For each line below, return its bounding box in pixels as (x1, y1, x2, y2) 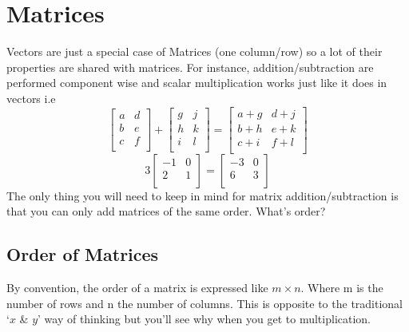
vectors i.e (6, 89, 56, 106)
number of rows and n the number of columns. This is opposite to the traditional (6, 294, 403, 311)
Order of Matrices (6, 242, 159, 267)
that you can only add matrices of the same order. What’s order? (6, 203, 326, 219)
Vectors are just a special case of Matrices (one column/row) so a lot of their (6, 43, 383, 60)
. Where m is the (300, 279, 383, 296)
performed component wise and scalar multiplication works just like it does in (6, 74, 387, 91)
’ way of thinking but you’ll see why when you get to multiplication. (38, 310, 371, 327)
